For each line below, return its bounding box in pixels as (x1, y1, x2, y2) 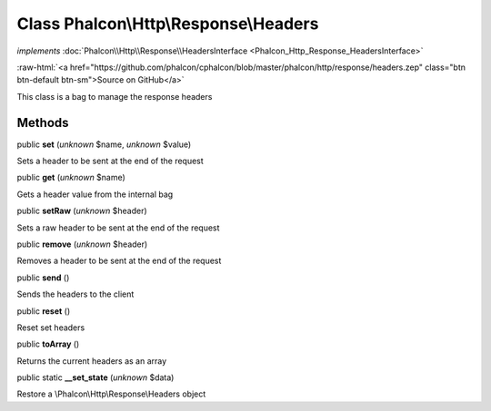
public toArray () (16, 338, 80, 349)
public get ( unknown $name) (16, 172, 126, 183)
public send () (16, 272, 70, 283)
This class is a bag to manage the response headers (16, 91, 213, 102)
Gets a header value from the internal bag (16, 189, 174, 200)
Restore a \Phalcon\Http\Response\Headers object (16, 388, 206, 399)
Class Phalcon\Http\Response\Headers (16, 14, 319, 34)
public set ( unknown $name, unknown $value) (16, 139, 192, 150)
